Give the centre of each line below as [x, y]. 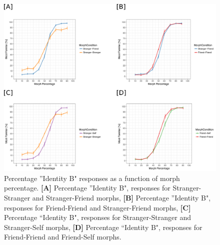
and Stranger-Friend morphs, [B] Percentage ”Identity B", [121, 197]
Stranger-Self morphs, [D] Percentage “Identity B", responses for [103, 227]
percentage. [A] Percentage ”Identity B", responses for [87, 188]
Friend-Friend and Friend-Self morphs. [63, 237]
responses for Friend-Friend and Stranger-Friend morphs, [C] [97, 207]
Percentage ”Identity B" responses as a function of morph [92, 178]
